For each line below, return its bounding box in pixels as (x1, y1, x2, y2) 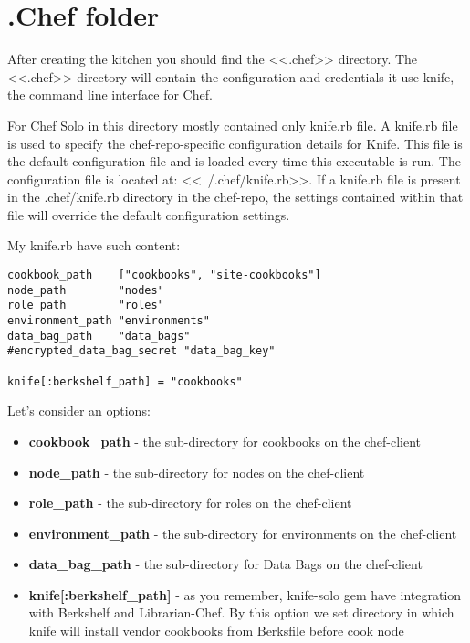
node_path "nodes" (7, 283, 164, 297)
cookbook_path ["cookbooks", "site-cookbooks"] (7, 269, 321, 282)
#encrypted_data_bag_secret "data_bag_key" (7, 344, 276, 358)
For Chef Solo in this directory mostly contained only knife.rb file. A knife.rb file (7, 115, 458, 134)
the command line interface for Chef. (7, 85, 213, 104)
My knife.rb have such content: (7, 236, 181, 255)
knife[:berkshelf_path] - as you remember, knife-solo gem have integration (28, 585, 462, 604)
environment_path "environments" (7, 314, 210, 328)
